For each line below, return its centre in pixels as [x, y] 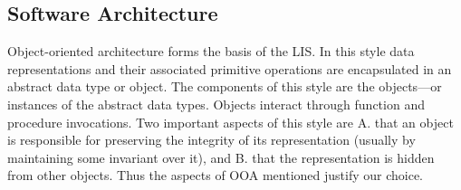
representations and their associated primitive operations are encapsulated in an [230, 68]
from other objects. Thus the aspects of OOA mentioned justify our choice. [215, 175]
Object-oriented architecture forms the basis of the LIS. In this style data [211, 51]
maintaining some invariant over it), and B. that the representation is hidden [221, 157]
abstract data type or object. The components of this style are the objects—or [225, 86]
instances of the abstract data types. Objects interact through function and [216, 104]
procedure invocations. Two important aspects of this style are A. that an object [230, 122]
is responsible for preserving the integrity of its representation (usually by [211, 140]
